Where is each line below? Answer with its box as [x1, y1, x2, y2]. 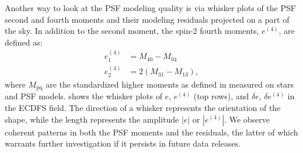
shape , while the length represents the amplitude [5, 113, 179, 125]
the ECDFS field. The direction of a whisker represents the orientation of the [5, 101, 281, 113]
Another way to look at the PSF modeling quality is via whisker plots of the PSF [5, 2, 296, 13]
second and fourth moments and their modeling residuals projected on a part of [5, 13, 290, 25]
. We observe [224, 113, 270, 125]
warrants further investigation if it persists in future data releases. [5, 137, 241, 149]
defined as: [5, 36, 43, 48]
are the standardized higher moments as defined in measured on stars [46, 78, 294, 90]
